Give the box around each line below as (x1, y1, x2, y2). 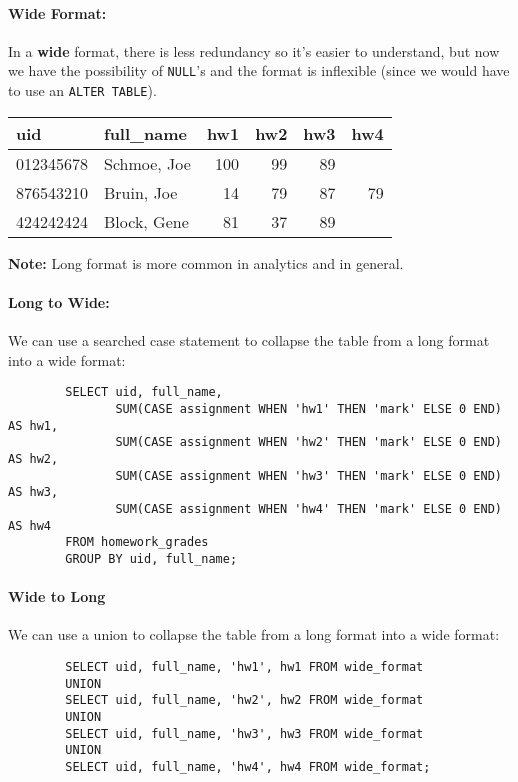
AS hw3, (8, 485, 59, 500)
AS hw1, (8, 418, 59, 433)
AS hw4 (8, 518, 51, 533)
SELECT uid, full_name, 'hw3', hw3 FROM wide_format (65, 726, 424, 741)
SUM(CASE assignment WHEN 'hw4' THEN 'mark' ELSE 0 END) (115, 501, 502, 516)
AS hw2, (8, 451, 59, 466)
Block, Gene (104, 209, 189, 233)
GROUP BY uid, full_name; (65, 551, 238, 566)
